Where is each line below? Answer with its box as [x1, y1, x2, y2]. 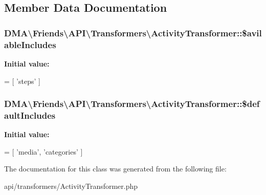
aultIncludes [4, 109, 56, 121]
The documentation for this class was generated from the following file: [4, 163, 227, 174]
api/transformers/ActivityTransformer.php [4, 181, 138, 191]
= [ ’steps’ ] [4, 75, 40, 86]
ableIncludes [4, 38, 56, 51]
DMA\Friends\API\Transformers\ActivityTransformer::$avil [4, 26, 262, 39]
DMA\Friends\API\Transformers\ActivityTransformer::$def [4, 97, 260, 110]
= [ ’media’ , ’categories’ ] [4, 146, 83, 157]
